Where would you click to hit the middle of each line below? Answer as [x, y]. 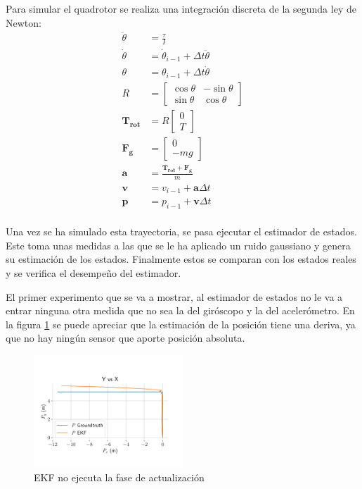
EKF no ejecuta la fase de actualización [119, 477]
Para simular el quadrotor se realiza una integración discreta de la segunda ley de [181, 8]
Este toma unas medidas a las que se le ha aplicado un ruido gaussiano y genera [178, 245]
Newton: [24, 22]
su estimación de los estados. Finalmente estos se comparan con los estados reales [181, 259]
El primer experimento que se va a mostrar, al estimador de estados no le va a [174, 296]
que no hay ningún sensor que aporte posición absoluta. [125, 338]
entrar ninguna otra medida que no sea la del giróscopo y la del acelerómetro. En [180, 310]
